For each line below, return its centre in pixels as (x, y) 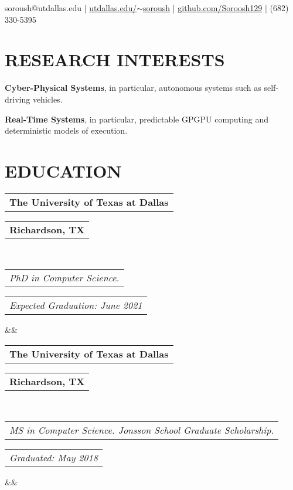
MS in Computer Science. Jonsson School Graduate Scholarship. (142, 430)
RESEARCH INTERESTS (115, 59)
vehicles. (47, 99)
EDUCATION (63, 170)
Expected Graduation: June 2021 (76, 305)
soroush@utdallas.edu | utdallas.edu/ (71, 8)
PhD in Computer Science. (64, 278)
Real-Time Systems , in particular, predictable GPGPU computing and (137, 119)
